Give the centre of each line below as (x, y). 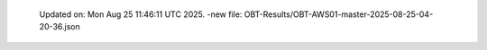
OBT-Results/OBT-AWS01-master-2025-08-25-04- (339, 14)
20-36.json (60, 27)
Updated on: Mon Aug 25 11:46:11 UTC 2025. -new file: (141, 14)
